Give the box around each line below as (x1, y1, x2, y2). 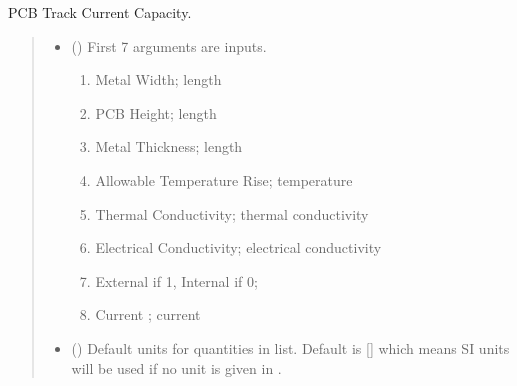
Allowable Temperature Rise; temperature (95, 169, 353, 190)
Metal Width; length (95, 69, 222, 90)
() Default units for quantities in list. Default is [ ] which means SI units (71, 337, 510, 358)
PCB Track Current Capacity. (8, 2, 192, 22)
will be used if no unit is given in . (71, 357, 282, 378)
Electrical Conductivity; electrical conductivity (95, 237, 382, 258)
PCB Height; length (95, 102, 217, 123)
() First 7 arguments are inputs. (71, 35, 267, 56)
